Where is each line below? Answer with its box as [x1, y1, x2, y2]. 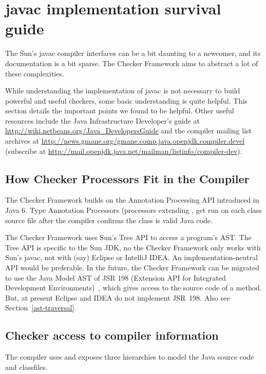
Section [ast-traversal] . [5, 302, 77, 313]
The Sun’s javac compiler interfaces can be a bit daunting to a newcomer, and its [5, 48, 261, 58]
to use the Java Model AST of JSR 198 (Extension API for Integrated [5, 272, 226, 283]
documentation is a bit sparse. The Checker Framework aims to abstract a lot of [5, 57, 258, 68]
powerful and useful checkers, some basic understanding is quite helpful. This [5, 95, 248, 106]
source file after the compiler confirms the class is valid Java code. [5, 214, 213, 225]
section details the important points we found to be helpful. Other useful [5, 105, 234, 116]
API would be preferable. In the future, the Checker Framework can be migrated [5, 262, 259, 273]
